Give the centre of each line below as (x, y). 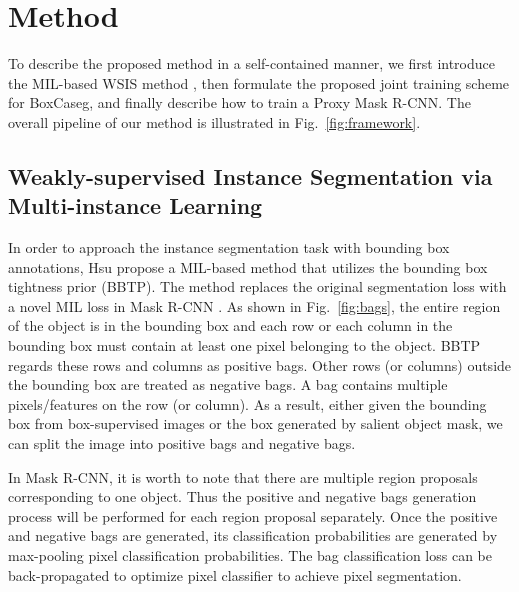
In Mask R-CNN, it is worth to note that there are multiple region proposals (243, 476)
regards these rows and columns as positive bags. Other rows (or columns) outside (260, 364)
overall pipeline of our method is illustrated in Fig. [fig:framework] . (214, 121)
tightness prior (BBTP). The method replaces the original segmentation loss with (257, 286)
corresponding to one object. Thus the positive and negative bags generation (242, 496)
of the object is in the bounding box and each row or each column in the (230, 325)
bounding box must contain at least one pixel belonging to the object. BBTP (244, 345)
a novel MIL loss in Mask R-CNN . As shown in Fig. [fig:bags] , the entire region (254, 305)
